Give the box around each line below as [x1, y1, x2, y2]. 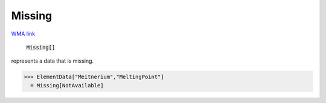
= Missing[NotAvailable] [30, 82, 104, 89]
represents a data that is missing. [11, 57, 94, 64]
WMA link [11, 30, 36, 37]
